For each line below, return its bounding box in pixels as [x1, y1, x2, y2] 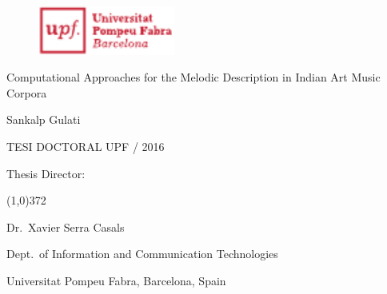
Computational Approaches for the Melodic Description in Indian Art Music [6, 69, 381, 85]
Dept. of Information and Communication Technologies [6, 245, 278, 262]
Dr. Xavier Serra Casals [6, 218, 125, 235]
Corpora [6, 84, 47, 101]
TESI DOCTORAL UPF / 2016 [6, 137, 165, 154]
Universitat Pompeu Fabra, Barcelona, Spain [6, 272, 226, 288]
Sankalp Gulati [6, 111, 81, 128]
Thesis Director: [6, 165, 86, 181]
